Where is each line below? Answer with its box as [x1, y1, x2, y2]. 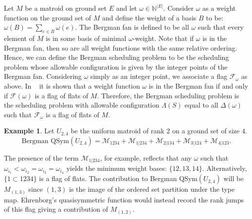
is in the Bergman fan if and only [148, 80, 248, 91]
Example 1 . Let [4, 126, 54, 136]
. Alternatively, [202, 163, 247, 173]
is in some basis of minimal [45, 33, 126, 43]
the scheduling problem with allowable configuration [4, 100, 160, 110]
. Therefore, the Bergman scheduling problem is [97, 90, 239, 100]
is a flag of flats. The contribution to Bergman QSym [39, 173, 198, 183]
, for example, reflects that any [100, 152, 192, 163]
